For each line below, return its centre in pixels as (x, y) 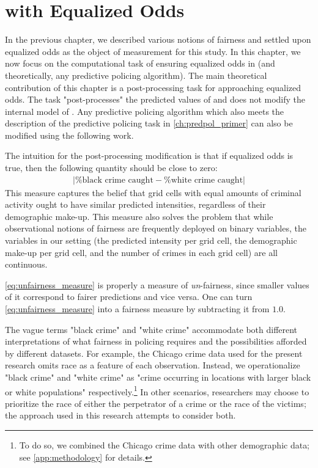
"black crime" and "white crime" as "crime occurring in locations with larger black (158, 377)
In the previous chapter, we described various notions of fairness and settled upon (158, 39)
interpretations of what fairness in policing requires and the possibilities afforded (156, 341)
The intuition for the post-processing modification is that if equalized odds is (149, 155)
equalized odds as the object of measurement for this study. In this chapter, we (153, 51)
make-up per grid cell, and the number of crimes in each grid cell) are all (141, 252)
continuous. (26, 264)
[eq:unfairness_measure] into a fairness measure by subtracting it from (137, 309)
